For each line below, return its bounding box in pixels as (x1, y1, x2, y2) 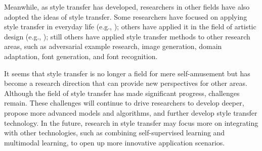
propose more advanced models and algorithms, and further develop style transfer (4, 107, 257, 118)
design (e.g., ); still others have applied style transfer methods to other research (4, 31, 250, 41)
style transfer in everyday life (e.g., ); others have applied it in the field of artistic (4, 21, 256, 32)
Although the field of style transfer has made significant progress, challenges (4, 87, 240, 98)
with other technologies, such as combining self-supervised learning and (4, 127, 225, 138)
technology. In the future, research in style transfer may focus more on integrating (4, 117, 258, 128)
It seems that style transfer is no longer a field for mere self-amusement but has (4, 68, 250, 78)
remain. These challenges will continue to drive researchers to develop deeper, (4, 97, 244, 108)
